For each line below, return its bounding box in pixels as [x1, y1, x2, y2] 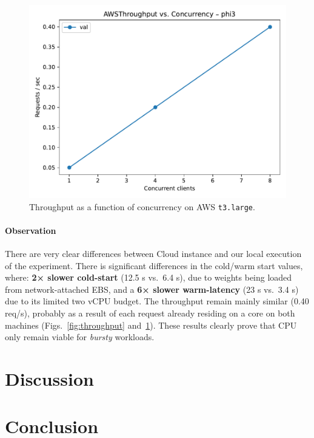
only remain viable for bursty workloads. [5, 330, 155, 343]
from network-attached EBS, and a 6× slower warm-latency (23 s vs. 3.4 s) [5, 282, 299, 295]
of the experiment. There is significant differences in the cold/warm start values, [5, 259, 303, 272]
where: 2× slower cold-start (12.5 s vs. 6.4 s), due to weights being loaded [5, 271, 292, 284]
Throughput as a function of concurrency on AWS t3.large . [29, 200, 255, 213]
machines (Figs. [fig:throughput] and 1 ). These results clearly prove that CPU [5, 318, 297, 331]
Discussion [5, 366, 94, 391]
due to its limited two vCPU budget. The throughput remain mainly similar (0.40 [5, 295, 309, 307]
